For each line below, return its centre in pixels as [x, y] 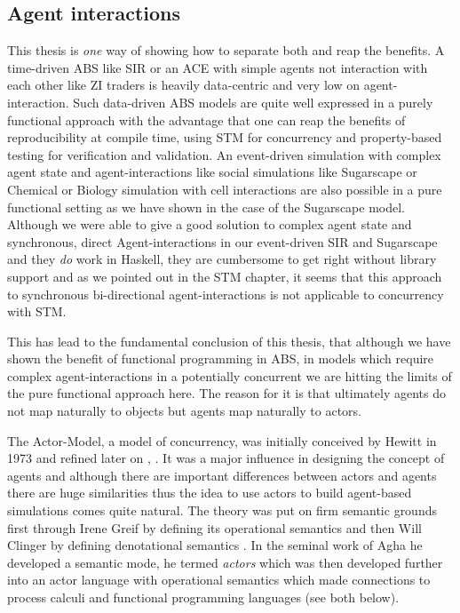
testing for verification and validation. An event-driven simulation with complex [224, 154]
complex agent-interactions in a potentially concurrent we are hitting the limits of [230, 375]
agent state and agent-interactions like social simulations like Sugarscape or [212, 172]
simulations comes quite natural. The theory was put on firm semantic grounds [222, 510]
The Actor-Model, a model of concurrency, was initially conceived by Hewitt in [222, 440]
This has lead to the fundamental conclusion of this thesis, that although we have [229, 341]
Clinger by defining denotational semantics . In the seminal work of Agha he [215, 545]
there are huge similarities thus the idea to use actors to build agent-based [210, 493]
